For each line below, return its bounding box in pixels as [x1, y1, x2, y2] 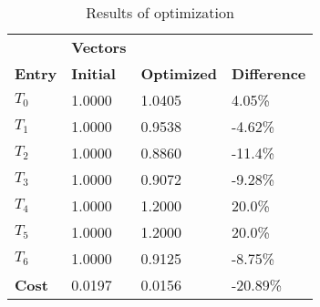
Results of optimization [86, 2, 234, 23]
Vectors [71, 36, 127, 57]
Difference [232, 63, 306, 84]
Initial [71, 63, 116, 84]
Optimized [140, 63, 218, 84]
